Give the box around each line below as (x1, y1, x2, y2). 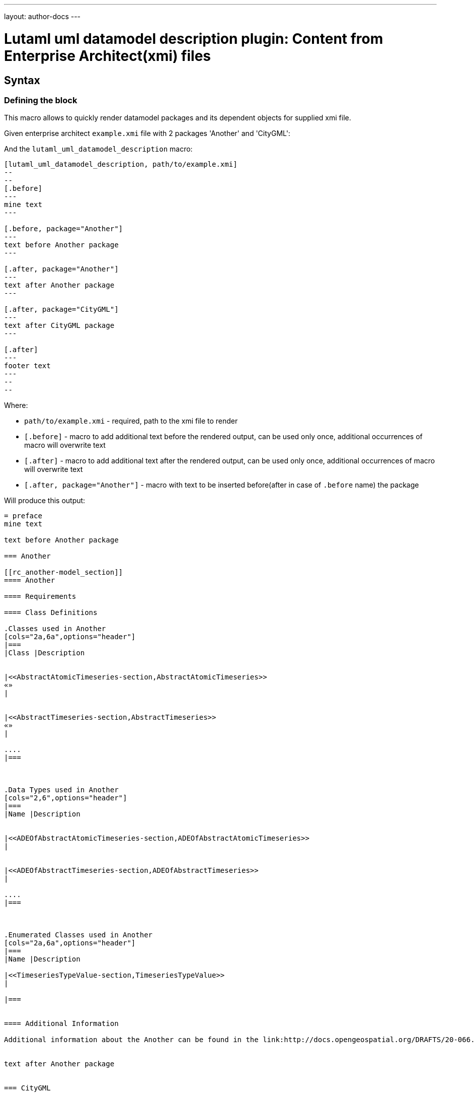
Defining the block (4, 95, 77, 105)
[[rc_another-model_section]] (4, 568, 123, 577)
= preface (4, 512, 42, 520)
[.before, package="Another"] (4, 225, 123, 233)
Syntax (4, 74, 40, 87)
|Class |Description (4, 649, 85, 657)
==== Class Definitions (4, 608, 98, 617)
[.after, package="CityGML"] (4, 305, 119, 314)
